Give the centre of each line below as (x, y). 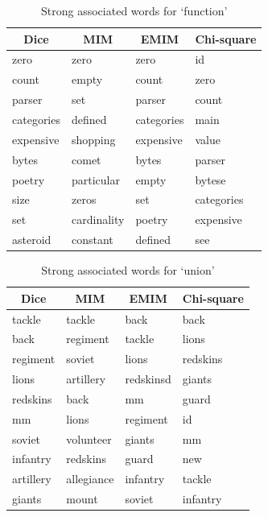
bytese (210, 179)
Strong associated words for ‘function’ (134, 10)
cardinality (98, 219)
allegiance (90, 479)
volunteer (89, 438)
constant (93, 240)
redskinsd (148, 379)
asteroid (32, 240)
